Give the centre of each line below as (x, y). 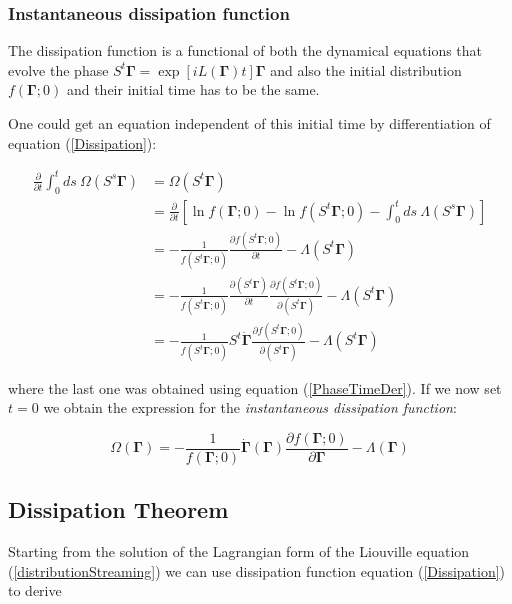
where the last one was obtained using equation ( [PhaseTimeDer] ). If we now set (255, 387)
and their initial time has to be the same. (193, 89)
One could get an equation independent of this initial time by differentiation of (249, 123)
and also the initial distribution (366, 69)
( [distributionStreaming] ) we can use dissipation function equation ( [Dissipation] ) (257, 570)
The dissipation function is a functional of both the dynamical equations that (245, 50)
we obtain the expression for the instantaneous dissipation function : (250, 407)
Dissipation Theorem (118, 509)
